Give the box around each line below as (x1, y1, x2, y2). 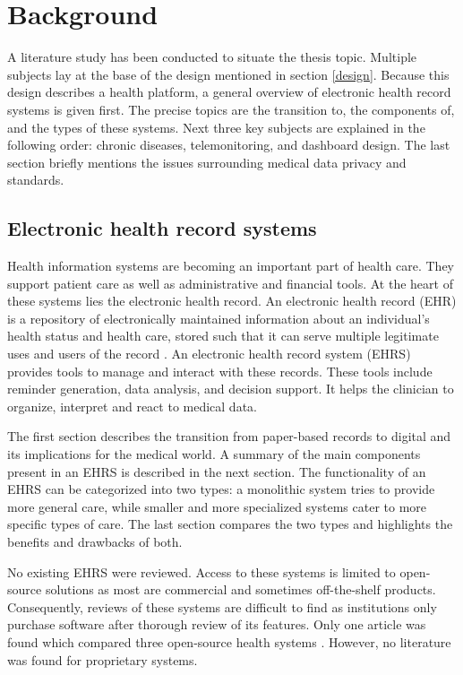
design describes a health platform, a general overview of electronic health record (7, 82, 451, 101)
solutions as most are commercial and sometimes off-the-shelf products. (45, 580, 436, 599)
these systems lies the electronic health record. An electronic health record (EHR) (7, 291, 457, 310)
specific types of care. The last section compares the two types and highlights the (7, 515, 453, 533)
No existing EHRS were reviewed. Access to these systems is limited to (7, 562, 396, 581)
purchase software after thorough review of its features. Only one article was (7, 615, 426, 634)
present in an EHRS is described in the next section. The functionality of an (7, 462, 426, 480)
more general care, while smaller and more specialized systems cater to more (7, 497, 427, 515)
